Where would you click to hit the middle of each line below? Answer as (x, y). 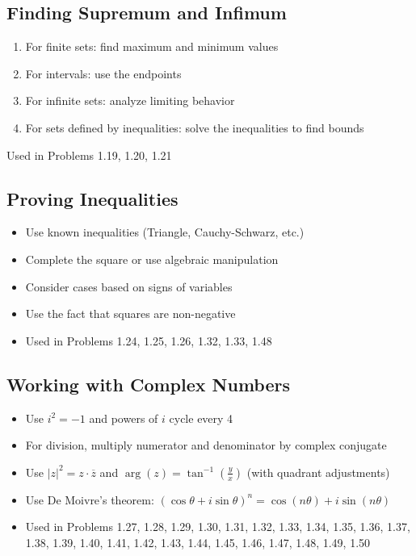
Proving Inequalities (92, 198)
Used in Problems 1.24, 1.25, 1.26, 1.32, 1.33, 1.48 (149, 340)
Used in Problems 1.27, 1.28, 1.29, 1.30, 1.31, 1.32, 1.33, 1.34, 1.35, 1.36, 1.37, (218, 527)
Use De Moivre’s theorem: (90, 499)
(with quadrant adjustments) (318, 472)
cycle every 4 (201, 418)
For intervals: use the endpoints (103, 73)
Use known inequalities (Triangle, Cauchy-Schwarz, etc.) (165, 232)
